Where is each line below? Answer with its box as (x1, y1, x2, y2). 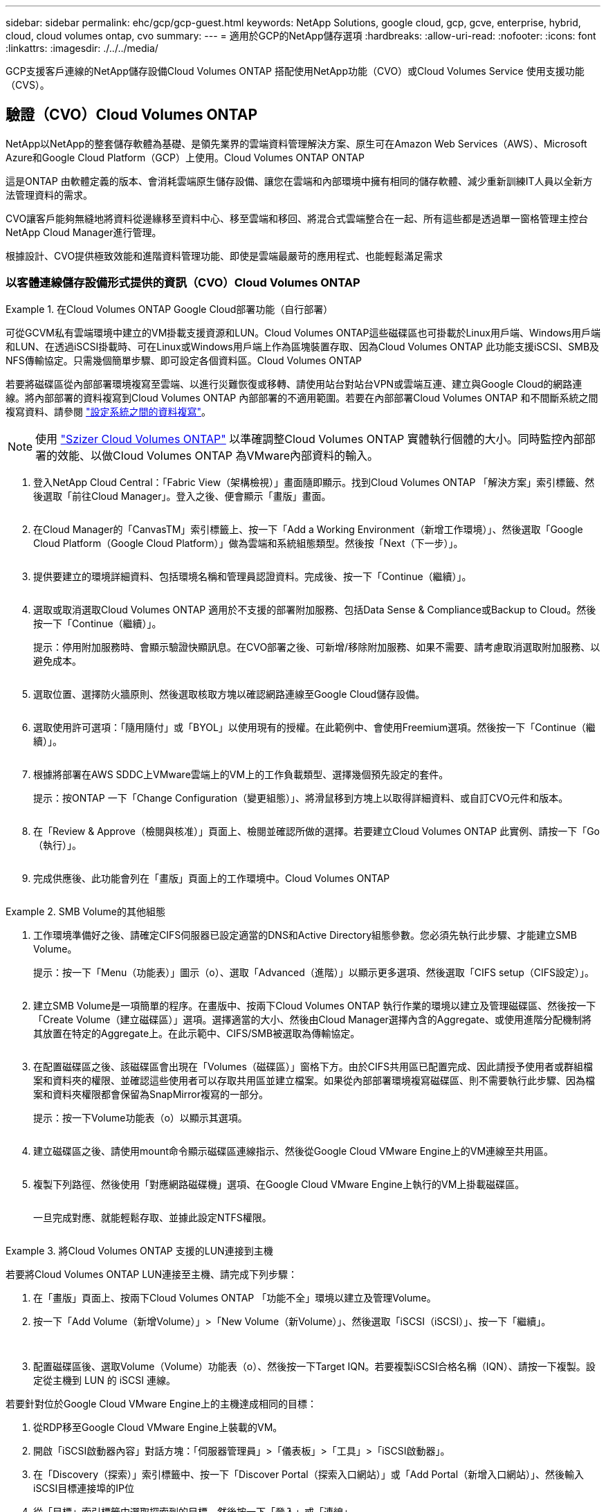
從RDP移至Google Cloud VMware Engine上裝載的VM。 (33, 1421, 283, 1433)
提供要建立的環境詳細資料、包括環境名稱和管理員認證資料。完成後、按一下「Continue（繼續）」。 (33, 570, 472, 582)
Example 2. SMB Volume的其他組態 (6, 905, 165, 917)
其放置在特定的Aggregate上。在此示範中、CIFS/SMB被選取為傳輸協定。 (33, 1027, 360, 1039)
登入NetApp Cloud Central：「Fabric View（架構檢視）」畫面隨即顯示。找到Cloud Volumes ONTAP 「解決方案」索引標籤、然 (33, 476, 595, 488)
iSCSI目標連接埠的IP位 (33, 1482, 135, 1494)
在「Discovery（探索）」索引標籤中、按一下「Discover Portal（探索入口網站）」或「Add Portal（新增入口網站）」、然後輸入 (33, 1468, 585, 1480)
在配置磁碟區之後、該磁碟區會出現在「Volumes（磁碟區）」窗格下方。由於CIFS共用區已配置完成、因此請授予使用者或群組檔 (33, 1060, 594, 1072)
